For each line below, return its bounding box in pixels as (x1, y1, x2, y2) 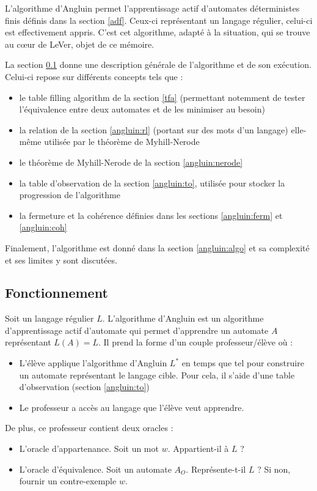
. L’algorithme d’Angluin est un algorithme (102, 312, 264, 325)
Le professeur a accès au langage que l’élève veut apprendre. (19, 401, 244, 413)
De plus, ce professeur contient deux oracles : (5, 421, 173, 434)
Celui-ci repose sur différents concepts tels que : (5, 70, 183, 83)
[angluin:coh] (19, 221, 67, 234)
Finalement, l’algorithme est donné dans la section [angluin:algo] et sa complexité (5, 241, 310, 254)
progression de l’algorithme (19, 188, 120, 201)
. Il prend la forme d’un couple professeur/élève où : (98, 336, 293, 349)
